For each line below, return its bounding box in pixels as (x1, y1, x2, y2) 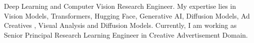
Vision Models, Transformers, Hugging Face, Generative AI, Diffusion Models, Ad (4, 10, 250, 21)
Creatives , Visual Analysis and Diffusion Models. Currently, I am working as (4, 20, 237, 30)
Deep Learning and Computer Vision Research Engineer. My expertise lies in (4, 1, 236, 11)
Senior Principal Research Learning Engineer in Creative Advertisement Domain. (4, 29, 248, 40)
